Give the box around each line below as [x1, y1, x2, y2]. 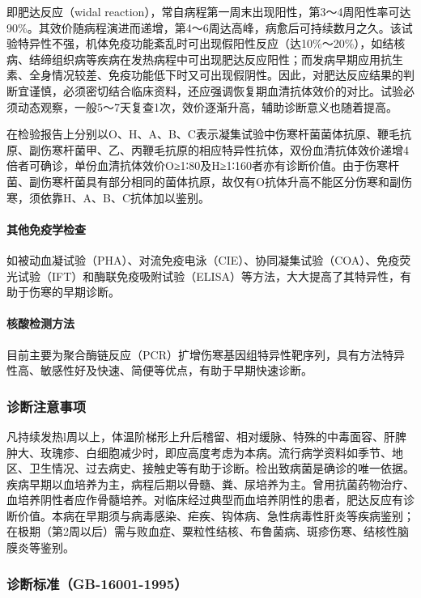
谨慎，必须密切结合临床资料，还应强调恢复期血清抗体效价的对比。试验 [28, 82, 403, 99]
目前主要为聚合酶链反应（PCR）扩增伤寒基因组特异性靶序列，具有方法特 [6, 346, 393, 363]
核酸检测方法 [6, 315, 74, 332]
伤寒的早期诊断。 [28, 283, 120, 300]
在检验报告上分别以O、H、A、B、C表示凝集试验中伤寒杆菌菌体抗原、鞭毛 [6, 125, 400, 142]
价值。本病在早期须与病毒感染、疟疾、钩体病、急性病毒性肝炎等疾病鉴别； [17, 507, 415, 524]
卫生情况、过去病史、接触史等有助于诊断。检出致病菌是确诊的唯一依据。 [28, 460, 415, 477]
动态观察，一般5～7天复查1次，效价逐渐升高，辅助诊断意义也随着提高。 [17, 98, 398, 115]
